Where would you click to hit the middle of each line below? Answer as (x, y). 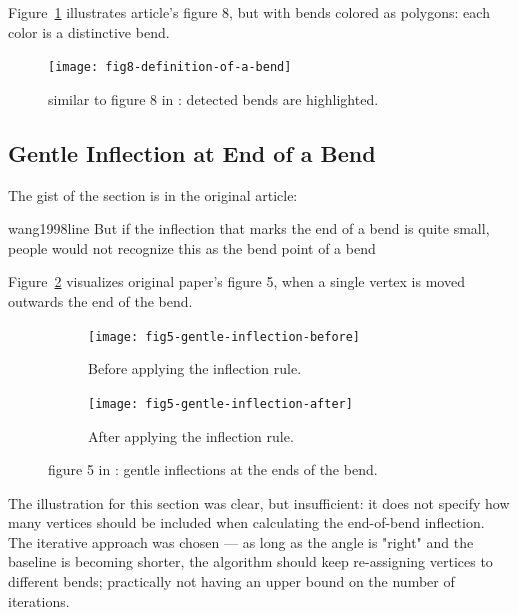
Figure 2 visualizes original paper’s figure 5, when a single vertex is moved (236, 281)
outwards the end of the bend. (100, 301)
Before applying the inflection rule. (195, 368)
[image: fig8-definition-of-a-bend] (170, 67)
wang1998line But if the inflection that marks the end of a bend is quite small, (249, 228)
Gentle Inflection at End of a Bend (192, 152)
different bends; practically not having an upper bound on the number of (231, 581)
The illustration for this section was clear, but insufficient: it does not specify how (259, 502)
